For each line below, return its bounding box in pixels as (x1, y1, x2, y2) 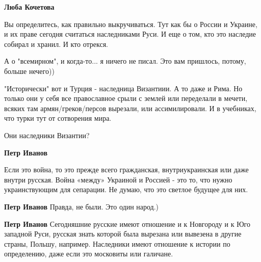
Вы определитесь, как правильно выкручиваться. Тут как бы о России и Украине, (4, 18, 257, 29)
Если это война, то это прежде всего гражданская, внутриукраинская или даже (4, 164, 249, 175)
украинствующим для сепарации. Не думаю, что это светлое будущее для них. (4, 184, 248, 195)
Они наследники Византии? (4, 129, 90, 140)
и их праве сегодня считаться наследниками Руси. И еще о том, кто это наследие (4, 29, 256, 39)
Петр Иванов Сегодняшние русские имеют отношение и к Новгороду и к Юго (4, 218, 250, 229)
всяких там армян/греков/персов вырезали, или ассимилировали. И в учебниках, (4, 102, 256, 113)
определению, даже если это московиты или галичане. (4, 248, 173, 259)
